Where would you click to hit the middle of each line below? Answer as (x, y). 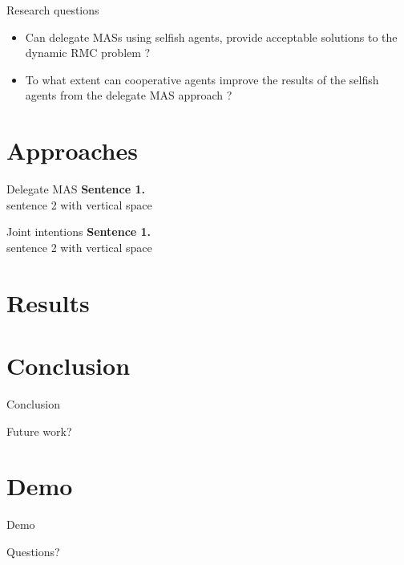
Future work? (39, 431)
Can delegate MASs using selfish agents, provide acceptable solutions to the (211, 37)
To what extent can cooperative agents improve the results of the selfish (202, 79)
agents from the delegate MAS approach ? (129, 95)
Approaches (72, 150)
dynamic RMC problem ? (88, 53)
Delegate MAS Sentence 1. (76, 189)
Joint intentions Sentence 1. (79, 232)
